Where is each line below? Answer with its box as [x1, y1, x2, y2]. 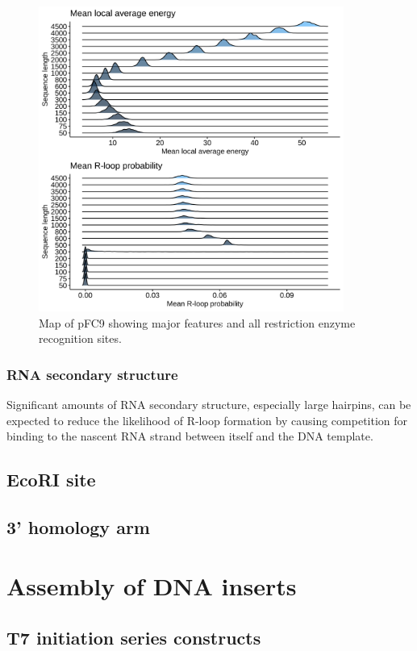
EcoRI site [6, 467, 96, 492]
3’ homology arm [6, 514, 150, 539]
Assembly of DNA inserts [6, 570, 297, 603]
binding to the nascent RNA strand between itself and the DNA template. [6, 428, 373, 444]
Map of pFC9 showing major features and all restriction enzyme [39, 314, 356, 331]
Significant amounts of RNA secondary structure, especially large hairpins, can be [6, 395, 411, 412]
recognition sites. [39, 330, 122, 347]
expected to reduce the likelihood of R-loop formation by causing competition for [6, 411, 408, 428]
